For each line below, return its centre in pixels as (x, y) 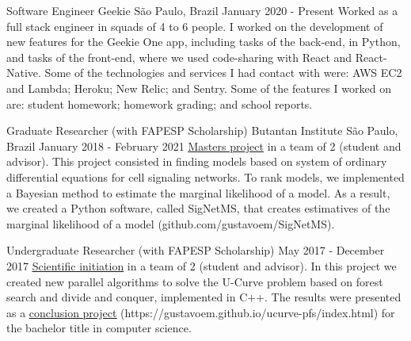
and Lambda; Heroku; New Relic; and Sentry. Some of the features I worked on (199, 88)
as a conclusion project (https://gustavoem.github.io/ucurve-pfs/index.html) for (201, 312)
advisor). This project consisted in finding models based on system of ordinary (197, 161)
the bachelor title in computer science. (99, 328)
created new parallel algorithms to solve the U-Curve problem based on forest (195, 281)
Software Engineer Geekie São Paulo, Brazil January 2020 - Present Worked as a (202, 10)
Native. (24, 73)
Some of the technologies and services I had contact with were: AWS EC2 (223, 73)
